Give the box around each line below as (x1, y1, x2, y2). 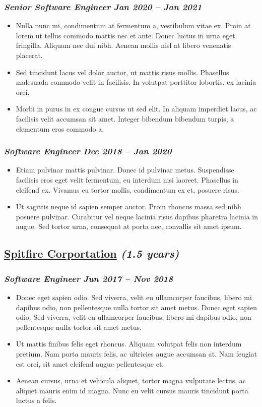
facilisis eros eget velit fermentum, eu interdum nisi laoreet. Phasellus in (16, 174, 238, 185)
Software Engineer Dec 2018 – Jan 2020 (4, 145, 172, 157)
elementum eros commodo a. (16, 123, 104, 134)
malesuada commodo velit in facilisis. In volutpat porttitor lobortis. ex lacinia (16, 77, 256, 87)
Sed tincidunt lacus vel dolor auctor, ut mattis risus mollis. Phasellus (16, 67, 229, 77)
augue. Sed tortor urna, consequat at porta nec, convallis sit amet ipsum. (16, 221, 242, 231)
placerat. (16, 50, 43, 60)
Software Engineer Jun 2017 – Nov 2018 (4, 272, 173, 284)
